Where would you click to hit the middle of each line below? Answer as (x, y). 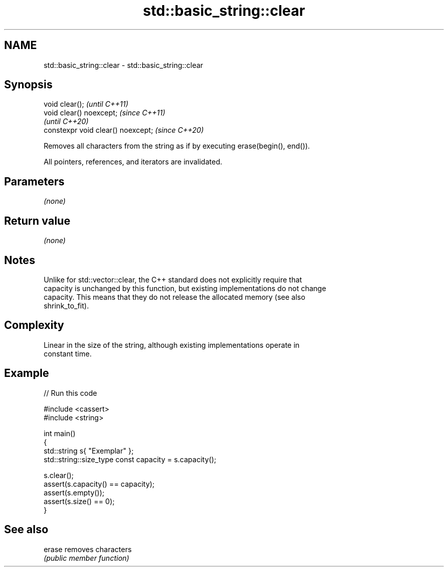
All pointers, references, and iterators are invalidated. (133, 162)
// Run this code (70, 393)
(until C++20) (66, 122)
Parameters (34, 181)
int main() (60, 433)
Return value (37, 221)
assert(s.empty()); (74, 492)
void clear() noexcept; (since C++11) (105, 113)
